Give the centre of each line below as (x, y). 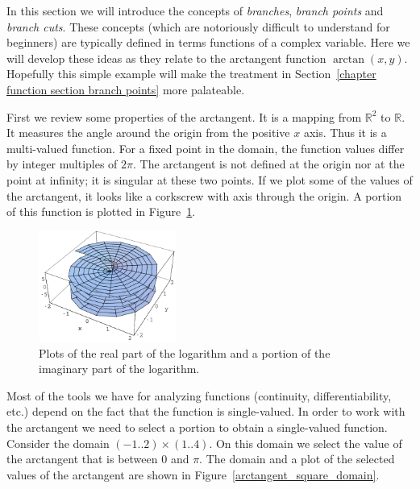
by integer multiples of (62, 164)
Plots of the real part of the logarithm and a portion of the (185, 352)
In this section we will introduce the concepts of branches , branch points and (195, 10)
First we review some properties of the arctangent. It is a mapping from (184, 116)
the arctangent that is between (82, 459)
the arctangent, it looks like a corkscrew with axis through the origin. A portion (204, 195)
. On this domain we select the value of (306, 443)
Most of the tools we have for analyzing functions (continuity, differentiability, (199, 395)
